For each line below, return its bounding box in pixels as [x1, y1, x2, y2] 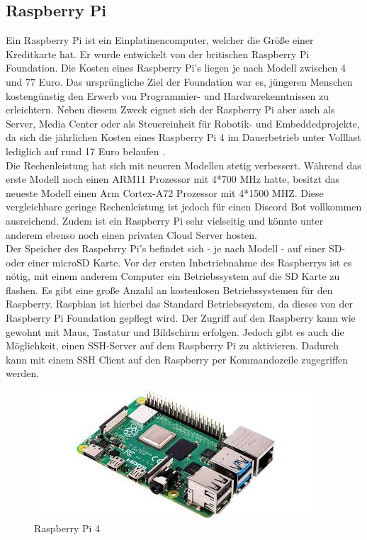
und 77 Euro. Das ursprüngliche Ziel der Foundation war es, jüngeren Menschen [6, 74, 353, 89]
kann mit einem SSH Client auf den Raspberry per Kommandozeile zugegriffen [6, 351, 349, 366]
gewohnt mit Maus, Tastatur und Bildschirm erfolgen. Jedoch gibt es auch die [6, 324, 344, 339]
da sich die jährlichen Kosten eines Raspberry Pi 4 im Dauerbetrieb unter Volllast [6, 130, 361, 145]
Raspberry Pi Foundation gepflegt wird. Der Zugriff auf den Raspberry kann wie [6, 310, 356, 325]
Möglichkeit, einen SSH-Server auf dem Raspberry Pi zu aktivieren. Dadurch [6, 338, 339, 353]
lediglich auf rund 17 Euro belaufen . [6, 143, 166, 158]
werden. [6, 366, 40, 381]
